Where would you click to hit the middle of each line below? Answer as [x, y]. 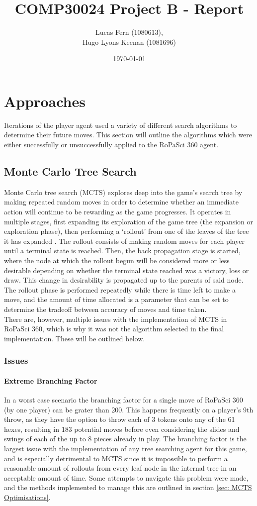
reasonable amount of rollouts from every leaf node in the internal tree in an [120, 468]
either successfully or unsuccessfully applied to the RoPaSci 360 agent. [111, 145]
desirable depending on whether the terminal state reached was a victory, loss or [127, 270]
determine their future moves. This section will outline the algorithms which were [128, 135]
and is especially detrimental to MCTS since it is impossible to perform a [116, 458]
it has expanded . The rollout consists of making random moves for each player [124, 241]
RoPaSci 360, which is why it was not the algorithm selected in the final [114, 329]
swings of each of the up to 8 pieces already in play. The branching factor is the [125, 439]
